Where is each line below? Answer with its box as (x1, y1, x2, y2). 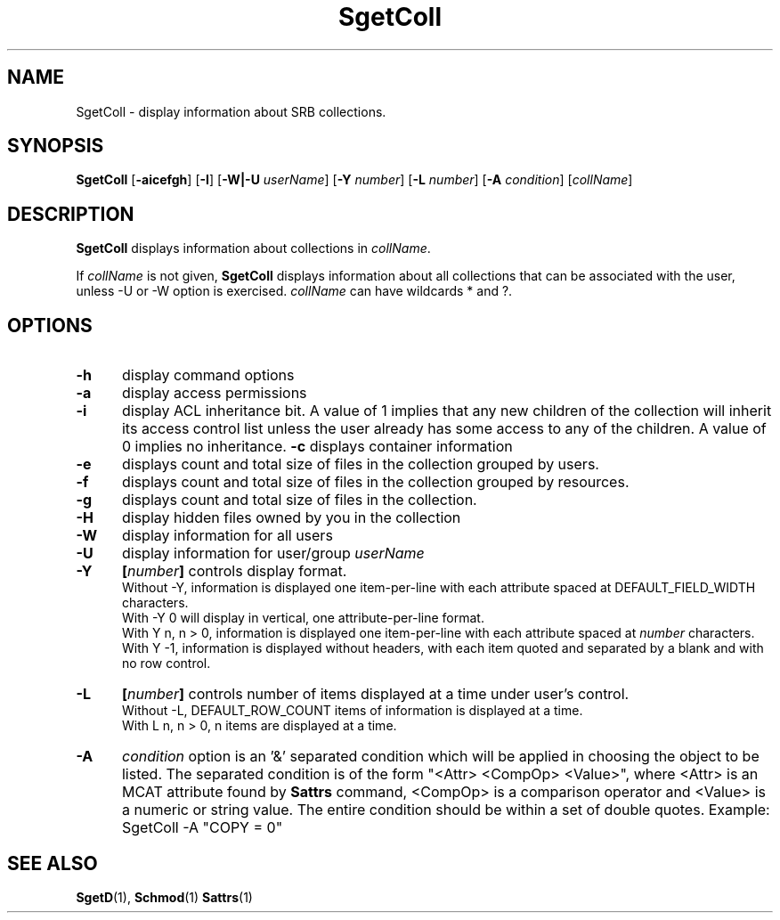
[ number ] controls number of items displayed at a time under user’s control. (121, 685, 630, 704)
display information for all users (121, 526, 333, 545)
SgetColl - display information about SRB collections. (76, 103, 386, 119)
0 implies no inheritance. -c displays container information (121, 437, 513, 456)
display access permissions (121, 384, 307, 403)
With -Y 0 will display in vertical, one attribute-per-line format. (122, 610, 484, 626)
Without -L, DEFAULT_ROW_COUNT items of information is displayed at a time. (122, 703, 583, 719)
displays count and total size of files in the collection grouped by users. (121, 455, 599, 474)
